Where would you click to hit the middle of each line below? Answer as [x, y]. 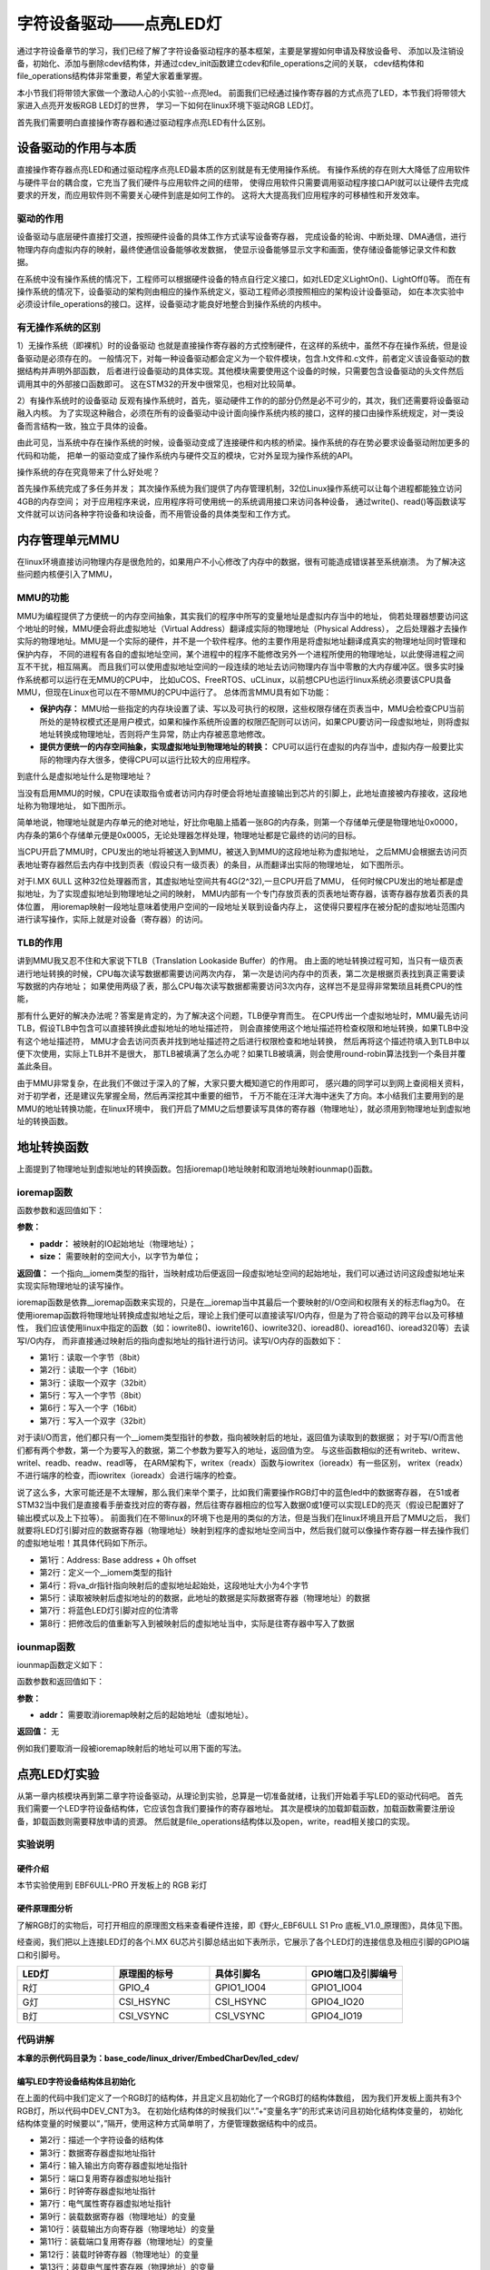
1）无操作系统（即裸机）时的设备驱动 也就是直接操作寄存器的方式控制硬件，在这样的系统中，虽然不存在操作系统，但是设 [242, 346]
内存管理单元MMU [68, 540]
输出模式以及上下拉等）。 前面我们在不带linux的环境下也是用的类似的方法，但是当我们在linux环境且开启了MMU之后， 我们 [244, 1517]
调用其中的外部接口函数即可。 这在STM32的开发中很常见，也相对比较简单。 [159, 384]
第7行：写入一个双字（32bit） [95, 1420]
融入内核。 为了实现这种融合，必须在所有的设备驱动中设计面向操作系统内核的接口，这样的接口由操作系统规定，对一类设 [240, 413]
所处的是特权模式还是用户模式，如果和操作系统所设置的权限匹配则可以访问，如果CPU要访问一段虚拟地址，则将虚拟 [255, 721]
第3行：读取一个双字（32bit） [95, 1382]
